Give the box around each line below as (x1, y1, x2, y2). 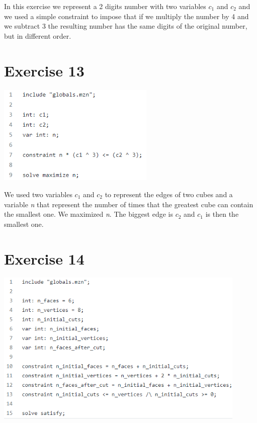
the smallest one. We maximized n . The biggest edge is (4, 209, 173, 219)
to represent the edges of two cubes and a (105, 189, 233, 199)
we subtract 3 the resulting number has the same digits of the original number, (4, 21, 247, 31)
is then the (205, 209, 239, 219)
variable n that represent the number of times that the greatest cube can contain (4, 199, 253, 209)
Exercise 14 (4, 248, 84, 269)
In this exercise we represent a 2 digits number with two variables (4, 1, 206, 11)
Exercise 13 (4, 60, 84, 80)
